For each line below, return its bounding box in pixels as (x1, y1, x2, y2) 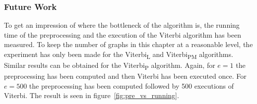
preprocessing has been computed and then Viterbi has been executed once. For (4, 71, 247, 81)
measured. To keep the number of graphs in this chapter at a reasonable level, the (4, 39, 253, 50)
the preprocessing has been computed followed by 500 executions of (29, 80, 234, 91)
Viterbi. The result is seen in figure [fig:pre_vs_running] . (4, 90, 179, 101)
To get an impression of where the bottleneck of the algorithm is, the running (4, 20, 240, 30)
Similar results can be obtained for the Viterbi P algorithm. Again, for (4, 60, 215, 71)
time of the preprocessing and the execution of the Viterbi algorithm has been (4, 29, 241, 40)
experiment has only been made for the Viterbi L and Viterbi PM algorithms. (4, 49, 233, 60)
